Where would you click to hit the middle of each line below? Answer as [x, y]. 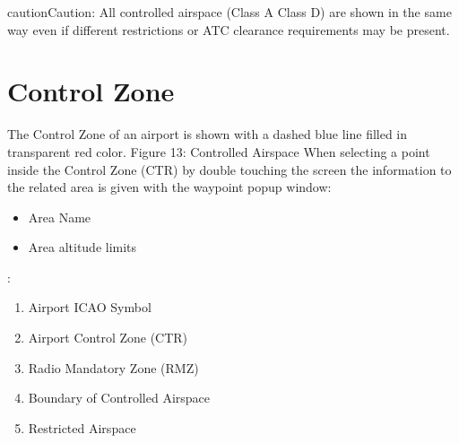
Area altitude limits [82, 247]
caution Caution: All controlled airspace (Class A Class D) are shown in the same [229, 12]
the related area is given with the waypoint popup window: [169, 187]
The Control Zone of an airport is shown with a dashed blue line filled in [208, 134]
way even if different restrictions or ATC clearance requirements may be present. [229, 29]
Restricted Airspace [82, 427]
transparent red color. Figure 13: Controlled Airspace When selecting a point [219, 151]
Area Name [60, 217]
